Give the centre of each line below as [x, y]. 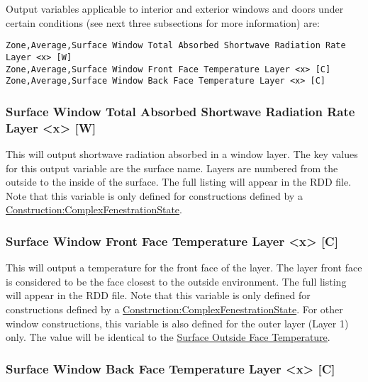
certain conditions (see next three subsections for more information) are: [163, 22]
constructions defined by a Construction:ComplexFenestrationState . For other [174, 309]
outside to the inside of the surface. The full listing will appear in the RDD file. [179, 182]
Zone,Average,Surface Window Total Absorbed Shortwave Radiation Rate [176, 46]
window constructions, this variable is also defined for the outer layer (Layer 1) [177, 323]
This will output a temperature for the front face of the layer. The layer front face [184, 268]
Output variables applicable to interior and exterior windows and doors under [175, 9]
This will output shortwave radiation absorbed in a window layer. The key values [182, 153]
